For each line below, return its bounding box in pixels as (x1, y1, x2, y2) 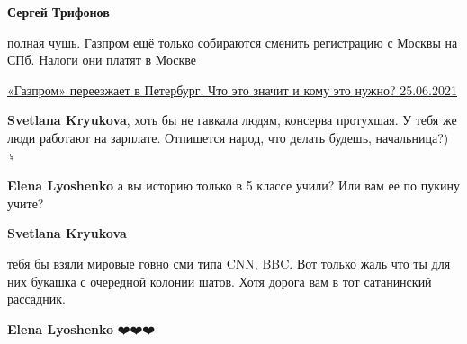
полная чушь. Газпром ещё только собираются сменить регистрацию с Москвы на (7, 32, 458, 51)
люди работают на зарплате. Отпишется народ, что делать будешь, (7, 128, 372, 146)
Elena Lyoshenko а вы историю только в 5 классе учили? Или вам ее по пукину (7, 176, 461, 195)
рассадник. (7, 289, 66, 308)
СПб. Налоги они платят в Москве (7, 50, 197, 69)
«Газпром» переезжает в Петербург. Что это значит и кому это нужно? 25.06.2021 (7, 80, 457, 99)
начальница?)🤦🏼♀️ (375, 128, 456, 146)
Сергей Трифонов (7, 3, 110, 21)
